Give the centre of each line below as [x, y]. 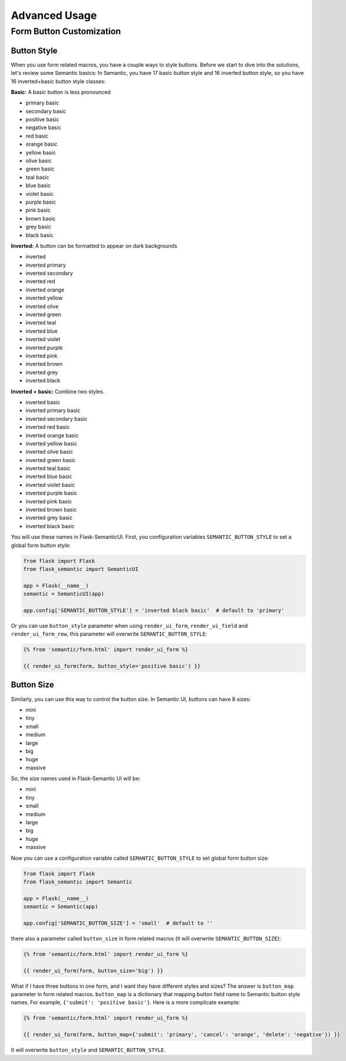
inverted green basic [51, 460]
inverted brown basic [51, 510]
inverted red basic [48, 427]
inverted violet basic [50, 484]
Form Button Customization [66, 31]
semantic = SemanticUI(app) [64, 594]
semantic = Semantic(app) [61, 907]
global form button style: [41, 545]
